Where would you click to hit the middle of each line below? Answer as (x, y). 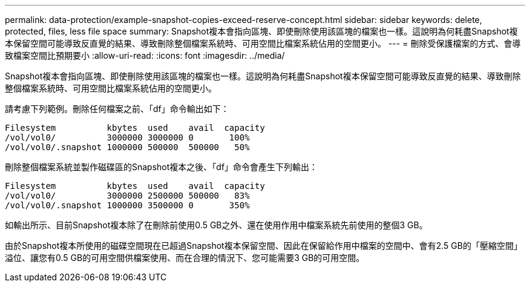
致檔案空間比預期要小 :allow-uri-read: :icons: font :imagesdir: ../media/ (145, 55)
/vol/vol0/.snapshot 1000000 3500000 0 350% (127, 205)
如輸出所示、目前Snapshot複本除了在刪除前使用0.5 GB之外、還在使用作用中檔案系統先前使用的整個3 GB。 (216, 225)
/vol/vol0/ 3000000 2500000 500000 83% (127, 196)
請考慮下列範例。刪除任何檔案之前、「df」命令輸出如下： (117, 109)
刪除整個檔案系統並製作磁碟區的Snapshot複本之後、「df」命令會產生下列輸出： (162, 167)
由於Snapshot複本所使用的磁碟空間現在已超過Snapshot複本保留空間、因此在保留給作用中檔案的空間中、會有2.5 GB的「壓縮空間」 (263, 246)
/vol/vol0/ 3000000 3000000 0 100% (127, 137)
